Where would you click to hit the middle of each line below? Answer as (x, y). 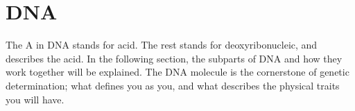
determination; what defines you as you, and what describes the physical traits (173, 85)
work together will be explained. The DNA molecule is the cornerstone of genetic (177, 72)
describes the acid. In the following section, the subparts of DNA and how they (174, 58)
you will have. (35, 99)
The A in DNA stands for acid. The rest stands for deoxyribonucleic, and (162, 45)
